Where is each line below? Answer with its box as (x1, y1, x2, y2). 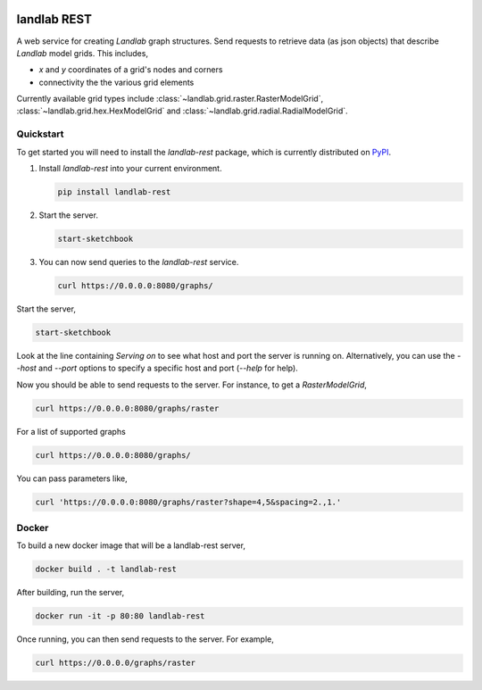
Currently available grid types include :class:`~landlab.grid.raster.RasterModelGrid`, (16, 94, 324, 104)
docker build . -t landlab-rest (35, 564, 178, 575)
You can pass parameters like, (16, 473, 129, 484)
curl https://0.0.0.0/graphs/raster (35, 658, 196, 669)
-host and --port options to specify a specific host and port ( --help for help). (16, 362, 298, 374)
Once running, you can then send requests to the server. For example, (16, 634, 274, 644)
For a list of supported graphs (16, 426, 127, 436)
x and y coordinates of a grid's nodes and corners (38, 64, 223, 75)
